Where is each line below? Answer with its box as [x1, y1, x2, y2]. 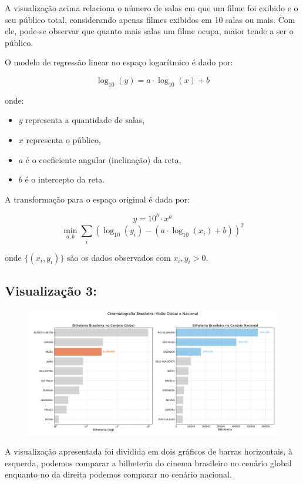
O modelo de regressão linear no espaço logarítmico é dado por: [5, 56, 233, 68]
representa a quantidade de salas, [25, 114, 145, 126]
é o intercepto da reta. [25, 173, 105, 185]
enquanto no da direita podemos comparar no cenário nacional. [5, 468, 232, 480]
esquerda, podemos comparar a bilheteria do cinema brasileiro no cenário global [5, 456, 292, 469]
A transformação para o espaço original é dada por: [5, 193, 190, 205]
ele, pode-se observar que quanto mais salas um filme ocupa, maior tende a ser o [5, 25, 294, 37]
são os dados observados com [67, 251, 171, 263]
